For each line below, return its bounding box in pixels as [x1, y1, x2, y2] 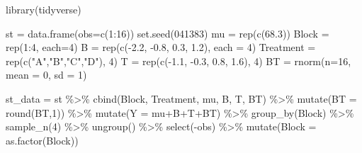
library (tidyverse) [6, 2, 81, 16]
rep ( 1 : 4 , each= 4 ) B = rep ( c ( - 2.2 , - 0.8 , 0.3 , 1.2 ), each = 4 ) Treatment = [6, 40, 316, 55]
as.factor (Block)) [6, 132, 79, 147]
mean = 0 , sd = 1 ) [6, 67, 87, 82]
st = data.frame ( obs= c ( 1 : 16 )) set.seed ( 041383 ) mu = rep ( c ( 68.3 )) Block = [6, 25, 329, 40]
